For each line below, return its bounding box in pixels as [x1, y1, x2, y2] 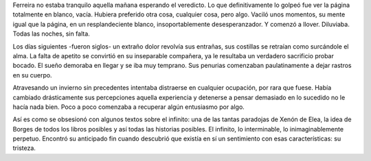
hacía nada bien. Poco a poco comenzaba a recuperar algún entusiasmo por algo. [12, 103, 245, 111]
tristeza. [12, 144, 36, 152]
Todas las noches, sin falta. [12, 29, 91, 38]
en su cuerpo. [12, 71, 52, 79]
